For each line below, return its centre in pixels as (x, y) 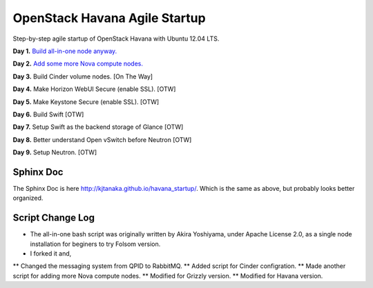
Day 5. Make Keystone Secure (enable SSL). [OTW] (86, 102)
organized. (28, 198)
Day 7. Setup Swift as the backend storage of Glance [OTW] (98, 127)
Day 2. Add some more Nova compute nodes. (78, 64)
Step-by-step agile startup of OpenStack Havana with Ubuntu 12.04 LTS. (116, 39)
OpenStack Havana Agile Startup (109, 18)
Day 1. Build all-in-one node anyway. (65, 51)
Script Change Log (54, 218)
